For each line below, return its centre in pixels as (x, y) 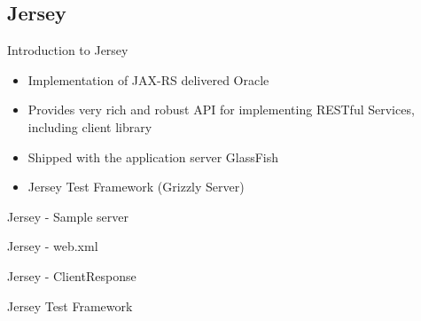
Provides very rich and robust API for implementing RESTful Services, (221, 110)
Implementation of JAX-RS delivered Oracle (148, 79)
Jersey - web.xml (53, 246)
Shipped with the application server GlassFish (153, 157)
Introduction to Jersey (68, 50)
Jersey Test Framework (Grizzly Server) (136, 187)
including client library (90, 126)
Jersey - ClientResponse (72, 275)
